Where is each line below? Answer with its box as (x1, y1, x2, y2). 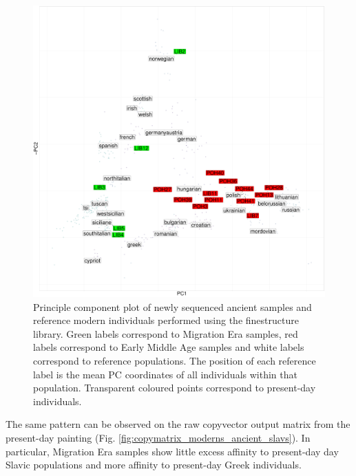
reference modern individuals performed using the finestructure (33, 313, 299, 327)
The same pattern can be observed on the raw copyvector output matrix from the (6, 417, 350, 431)
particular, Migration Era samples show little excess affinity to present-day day (6, 444, 339, 458)
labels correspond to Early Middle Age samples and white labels (33, 340, 304, 354)
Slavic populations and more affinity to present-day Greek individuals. (6, 457, 302, 472)
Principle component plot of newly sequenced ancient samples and (33, 299, 312, 314)
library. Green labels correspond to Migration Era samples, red (33, 326, 298, 340)
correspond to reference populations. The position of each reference (33, 353, 316, 367)
